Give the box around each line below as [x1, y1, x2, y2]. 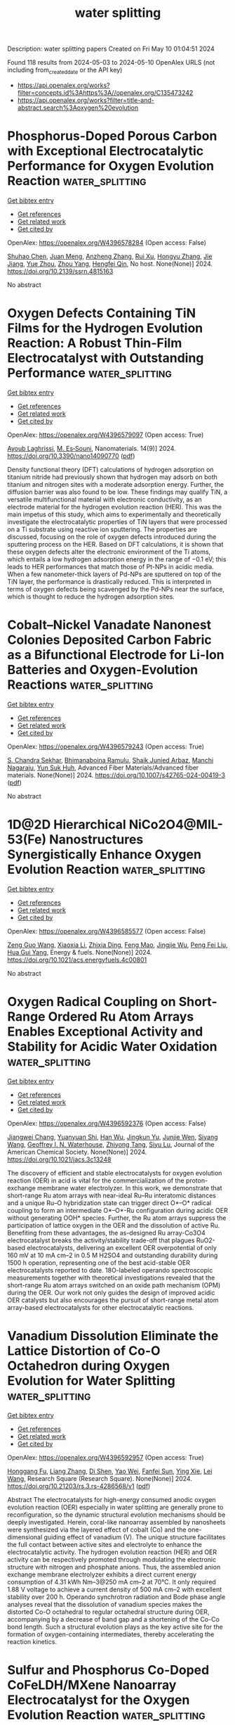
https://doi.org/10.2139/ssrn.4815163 [7, 267, 114, 275]
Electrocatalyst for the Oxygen [7, 1692, 190, 1707]
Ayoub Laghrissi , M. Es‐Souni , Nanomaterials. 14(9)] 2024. [7, 444, 177, 452]
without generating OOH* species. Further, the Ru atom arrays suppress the [7, 1214, 227, 1222]
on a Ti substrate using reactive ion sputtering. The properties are [7, 525, 198, 533]
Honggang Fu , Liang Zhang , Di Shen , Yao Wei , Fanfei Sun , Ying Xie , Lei [7, 1467, 213, 1475]
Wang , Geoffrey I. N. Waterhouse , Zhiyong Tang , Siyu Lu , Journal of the [7, 1140, 215, 1148]
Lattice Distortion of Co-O [7, 1342, 161, 1358]
